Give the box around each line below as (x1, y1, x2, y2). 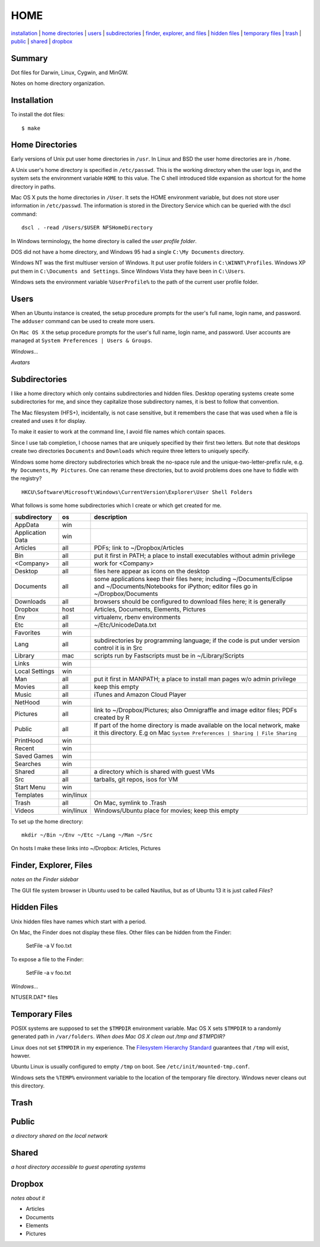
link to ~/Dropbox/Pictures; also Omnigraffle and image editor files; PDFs (94, 706, 297, 714)
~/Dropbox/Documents (94, 589, 158, 598)
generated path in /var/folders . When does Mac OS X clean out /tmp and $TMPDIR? (11, 1033, 225, 1040)
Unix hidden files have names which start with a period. (11, 918, 147, 925)
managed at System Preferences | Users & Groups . (11, 337, 152, 344)
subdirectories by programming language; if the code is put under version (94, 636, 300, 645)
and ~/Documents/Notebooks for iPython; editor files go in (94, 582, 258, 590)
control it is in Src (94, 643, 143, 652)
